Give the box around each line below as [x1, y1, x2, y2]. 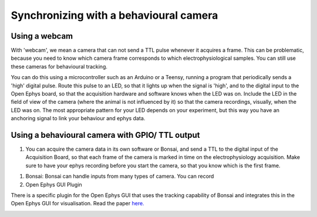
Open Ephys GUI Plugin [25, 181, 82, 188]
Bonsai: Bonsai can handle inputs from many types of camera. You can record [25, 173, 214, 180]
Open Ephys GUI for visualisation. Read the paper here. [11, 200, 144, 207]
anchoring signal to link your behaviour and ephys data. [11, 115, 146, 122]
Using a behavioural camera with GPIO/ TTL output [11, 130, 200, 140]
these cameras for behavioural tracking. [11, 63, 108, 70]
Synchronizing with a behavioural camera [11, 9, 218, 22]
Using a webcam [11, 31, 73, 41]
